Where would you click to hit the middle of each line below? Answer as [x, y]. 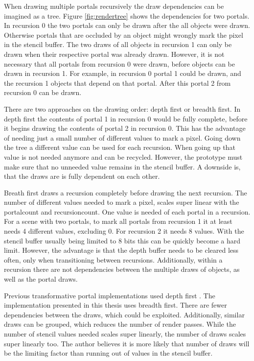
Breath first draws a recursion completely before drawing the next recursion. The [126, 192]
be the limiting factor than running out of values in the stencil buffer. [108, 353]
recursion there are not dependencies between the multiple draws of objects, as [122, 269]
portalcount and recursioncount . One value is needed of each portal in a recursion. [127, 211]
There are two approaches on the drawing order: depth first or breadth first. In [122, 108]
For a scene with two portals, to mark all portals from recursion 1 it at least [118, 221]
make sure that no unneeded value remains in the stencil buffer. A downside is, [122, 166]
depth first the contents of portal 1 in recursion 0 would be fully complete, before [126, 118]
